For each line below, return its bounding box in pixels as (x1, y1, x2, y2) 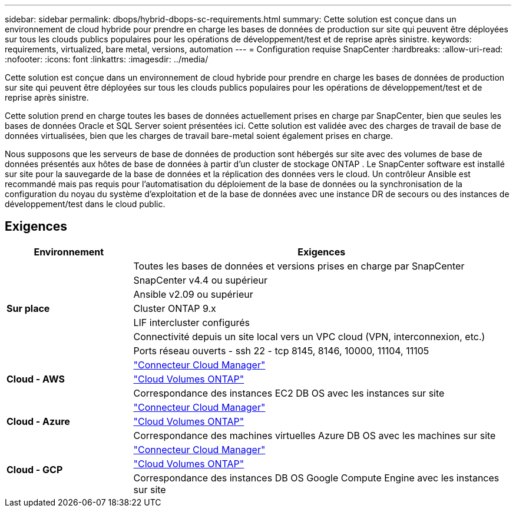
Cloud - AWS (6, 373, 65, 385)
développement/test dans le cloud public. (5, 199, 166, 209)
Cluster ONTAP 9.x (133, 302, 216, 314)
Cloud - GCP (6, 463, 63, 476)
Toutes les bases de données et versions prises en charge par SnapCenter (133, 260, 465, 272)
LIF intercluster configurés (133, 316, 250, 328)
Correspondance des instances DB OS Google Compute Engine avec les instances (133, 471, 500, 484)
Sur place (6, 302, 50, 314)
